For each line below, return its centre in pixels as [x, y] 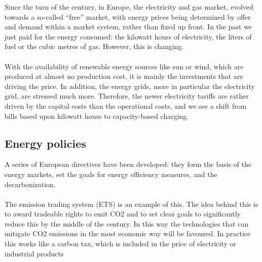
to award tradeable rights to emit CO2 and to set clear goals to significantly [123, 214]
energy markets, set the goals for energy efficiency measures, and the [111, 174]
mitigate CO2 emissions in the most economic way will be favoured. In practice [128, 233]
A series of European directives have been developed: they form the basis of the [128, 164]
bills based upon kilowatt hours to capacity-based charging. [97, 116]
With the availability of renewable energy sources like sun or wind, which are [124, 66]
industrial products [34, 253]
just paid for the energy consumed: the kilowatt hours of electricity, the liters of [128, 36]
